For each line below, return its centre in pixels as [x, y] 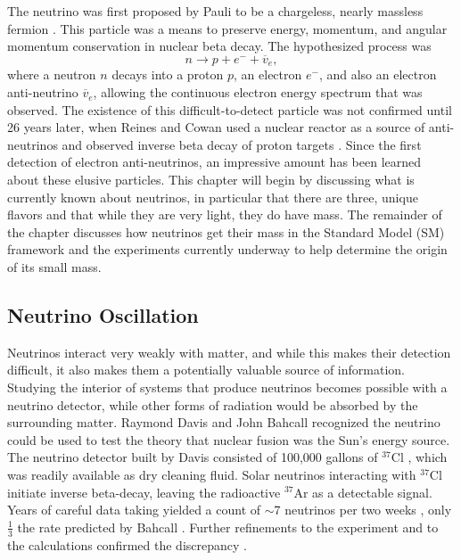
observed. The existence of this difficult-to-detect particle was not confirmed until [230, 109]
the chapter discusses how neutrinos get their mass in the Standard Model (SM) [226, 231]
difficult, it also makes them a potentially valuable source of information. [206, 370]
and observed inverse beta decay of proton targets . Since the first [242, 144]
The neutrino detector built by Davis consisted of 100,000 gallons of [193, 457]
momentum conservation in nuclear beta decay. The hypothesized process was [219, 46]
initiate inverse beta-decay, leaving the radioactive [144, 492]
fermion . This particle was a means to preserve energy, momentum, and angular [227, 28]
